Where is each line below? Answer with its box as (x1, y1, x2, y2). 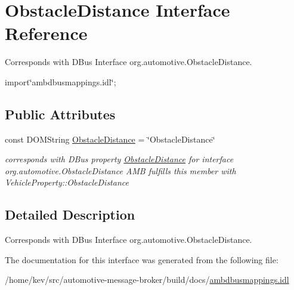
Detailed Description (5, 205, 135, 224)
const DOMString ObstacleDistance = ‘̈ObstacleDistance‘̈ (5, 132, 215, 145)
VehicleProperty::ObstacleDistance (5, 176, 129, 189)
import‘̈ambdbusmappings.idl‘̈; (5, 75, 116, 88)
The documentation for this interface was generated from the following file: (5, 253, 278, 266)
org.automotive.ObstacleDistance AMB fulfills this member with (5, 164, 236, 177)
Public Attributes (5, 104, 116, 123)
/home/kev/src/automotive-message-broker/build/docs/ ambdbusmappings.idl (5, 273, 289, 286)
